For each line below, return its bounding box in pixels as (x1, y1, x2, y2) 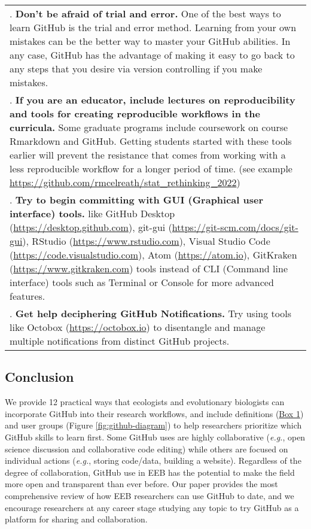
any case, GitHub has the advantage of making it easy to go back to (10, 48, 295, 62)
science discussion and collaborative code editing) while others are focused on (5, 442, 288, 455)
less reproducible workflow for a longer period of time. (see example (10, 162, 292, 175)
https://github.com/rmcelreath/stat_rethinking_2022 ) (10, 175, 240, 189)
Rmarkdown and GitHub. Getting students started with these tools (10, 134, 292, 148)
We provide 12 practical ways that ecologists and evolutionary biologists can (5, 396, 285, 408)
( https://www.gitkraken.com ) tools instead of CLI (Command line (10, 262, 288, 275)
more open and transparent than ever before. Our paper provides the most (5, 478, 278, 490)
